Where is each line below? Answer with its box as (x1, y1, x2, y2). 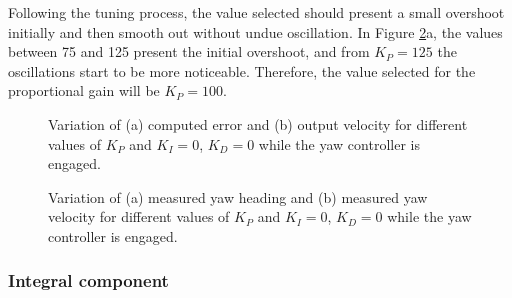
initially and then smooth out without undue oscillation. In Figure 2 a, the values (8, 21, 503, 42)
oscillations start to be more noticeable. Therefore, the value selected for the (8, 60, 476, 81)
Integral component (8, 268, 169, 293)
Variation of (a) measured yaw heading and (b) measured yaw (48, 186, 428, 207)
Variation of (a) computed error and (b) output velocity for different (48, 113, 468, 134)
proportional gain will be (8, 80, 160, 101)
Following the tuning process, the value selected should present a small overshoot (8, 2, 505, 22)
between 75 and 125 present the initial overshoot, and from (8, 41, 370, 62)
